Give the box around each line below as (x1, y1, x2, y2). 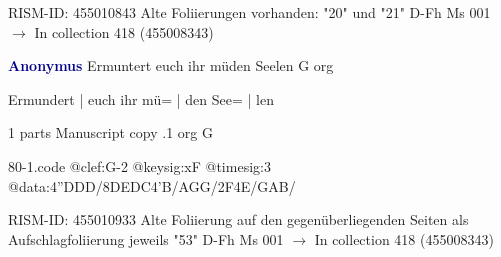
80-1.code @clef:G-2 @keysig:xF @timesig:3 (8, 155, 271, 176)
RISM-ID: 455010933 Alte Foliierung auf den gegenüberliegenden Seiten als (8, 209, 469, 230)
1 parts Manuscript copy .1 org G (8, 122, 213, 143)
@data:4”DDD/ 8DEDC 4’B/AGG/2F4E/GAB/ (8, 175, 296, 196)
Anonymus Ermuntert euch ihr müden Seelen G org (8, 55, 334, 76)
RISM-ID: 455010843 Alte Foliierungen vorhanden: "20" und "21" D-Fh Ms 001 (8, 2, 491, 22)
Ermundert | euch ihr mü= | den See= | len (8, 88, 274, 109)
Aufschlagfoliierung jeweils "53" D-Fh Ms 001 (8, 228, 284, 249)
